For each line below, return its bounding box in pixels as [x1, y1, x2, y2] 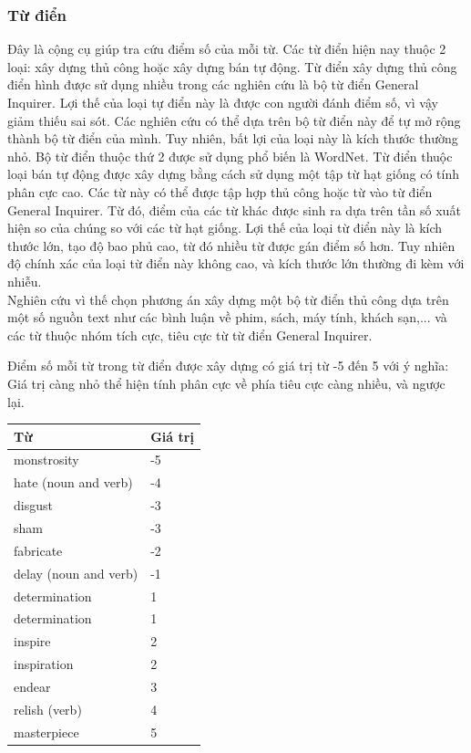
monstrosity [14, 450, 79, 469]
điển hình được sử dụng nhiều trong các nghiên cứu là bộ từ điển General [7, 75, 419, 94]
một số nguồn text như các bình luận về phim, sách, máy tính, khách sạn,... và [7, 308, 447, 327]
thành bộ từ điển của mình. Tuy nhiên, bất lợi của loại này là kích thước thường [7, 129, 458, 148]
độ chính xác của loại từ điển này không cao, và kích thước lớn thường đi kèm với [7, 254, 465, 273]
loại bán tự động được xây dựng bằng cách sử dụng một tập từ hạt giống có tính [7, 164, 459, 183]
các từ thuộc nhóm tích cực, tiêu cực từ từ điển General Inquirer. [7, 325, 373, 344]
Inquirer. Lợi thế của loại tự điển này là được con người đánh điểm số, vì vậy [7, 93, 438, 111]
